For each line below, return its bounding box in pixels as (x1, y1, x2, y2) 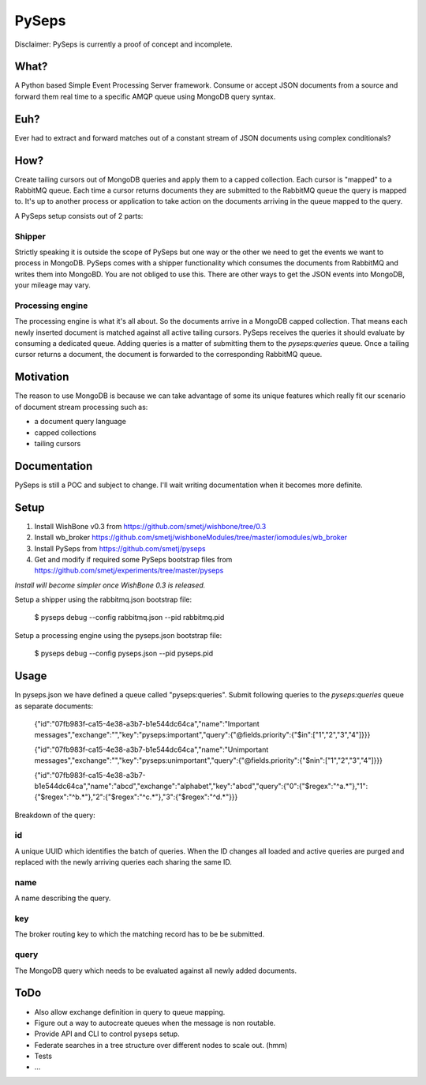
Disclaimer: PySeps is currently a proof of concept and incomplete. (14, 39, 233, 49)
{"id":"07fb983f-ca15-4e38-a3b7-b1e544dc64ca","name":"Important (34, 719, 260, 728)
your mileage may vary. (14, 280, 91, 290)
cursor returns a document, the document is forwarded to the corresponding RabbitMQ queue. (14, 350, 323, 359)
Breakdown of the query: (14, 810, 95, 820)
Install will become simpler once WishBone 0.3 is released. (14, 580, 206, 590)
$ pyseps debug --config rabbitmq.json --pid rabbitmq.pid (34, 613, 225, 622)
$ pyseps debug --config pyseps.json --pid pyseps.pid (34, 648, 213, 659)
